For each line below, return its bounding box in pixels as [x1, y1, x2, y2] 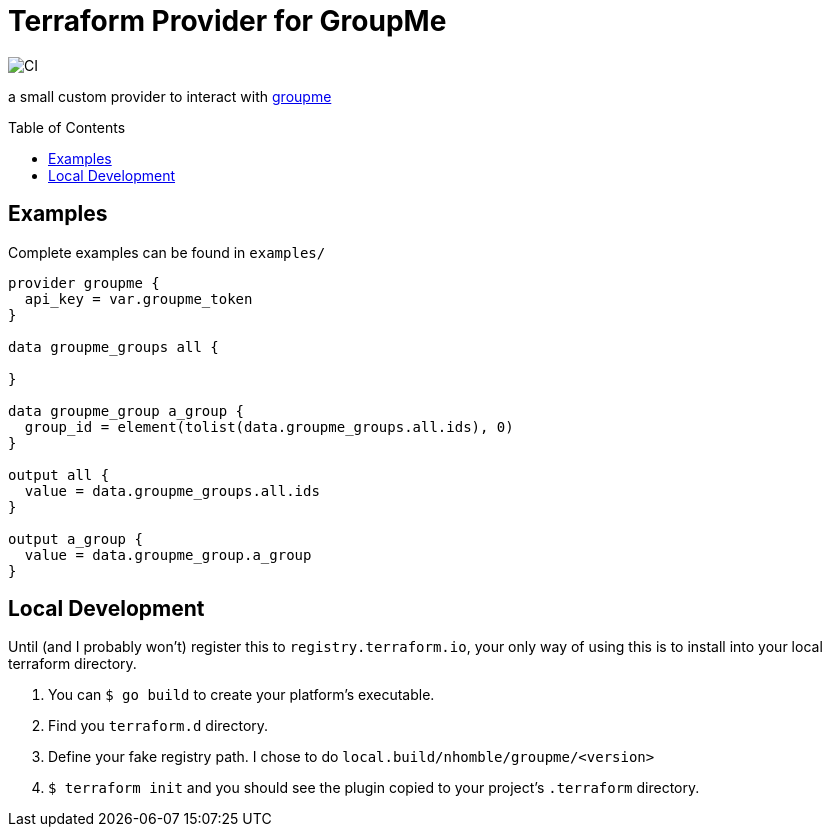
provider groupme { [8, 274, 160, 291]
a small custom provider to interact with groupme [8, 87, 332, 105]
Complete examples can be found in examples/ [8, 243, 326, 261]
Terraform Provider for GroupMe [8, 4, 447, 38]
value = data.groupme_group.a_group [24, 546, 312, 563]
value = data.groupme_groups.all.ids [24, 482, 320, 499]
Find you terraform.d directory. [48, 717, 269, 735]
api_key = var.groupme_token [24, 290, 253, 307]
